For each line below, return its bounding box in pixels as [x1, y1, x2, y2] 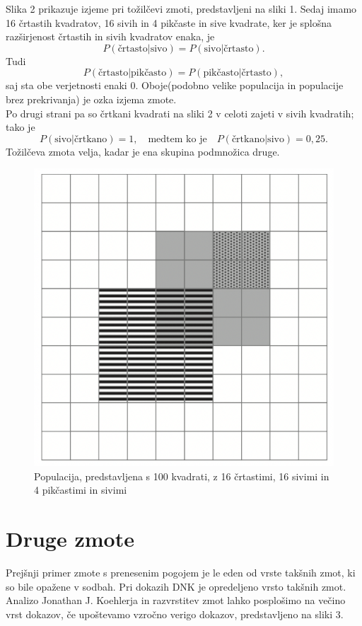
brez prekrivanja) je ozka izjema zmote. [6, 91, 177, 106]
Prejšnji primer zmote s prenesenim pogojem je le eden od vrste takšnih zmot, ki [6, 565, 356, 579]
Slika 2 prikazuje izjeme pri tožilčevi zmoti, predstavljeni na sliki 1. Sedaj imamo [6, 1, 357, 16]
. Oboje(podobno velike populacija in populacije [135, 78, 344, 93]
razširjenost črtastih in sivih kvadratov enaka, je [6, 29, 215, 44]
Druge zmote [6, 524, 134, 553]
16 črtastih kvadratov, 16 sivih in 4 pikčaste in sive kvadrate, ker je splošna [6, 15, 332, 30]
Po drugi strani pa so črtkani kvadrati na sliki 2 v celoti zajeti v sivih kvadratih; [6, 105, 354, 120]
